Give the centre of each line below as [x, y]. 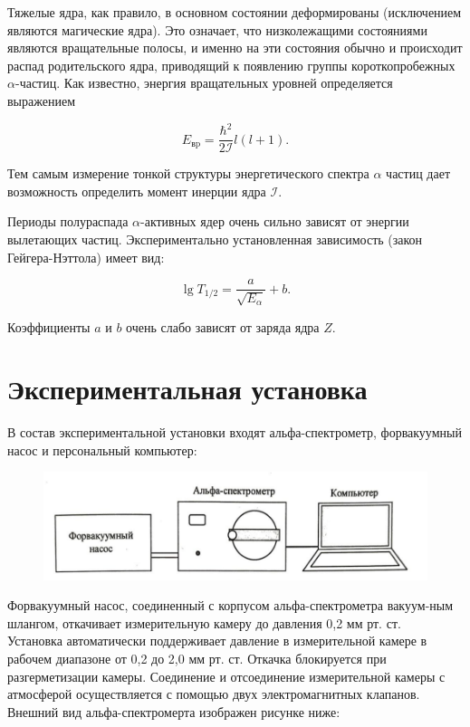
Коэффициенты [49, 326]
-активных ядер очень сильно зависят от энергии [275, 221]
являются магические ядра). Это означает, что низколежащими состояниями [217, 29]
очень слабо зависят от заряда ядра [223, 326]
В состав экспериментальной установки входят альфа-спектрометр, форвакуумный [235, 432]
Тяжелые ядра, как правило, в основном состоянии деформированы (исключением [235, 12]
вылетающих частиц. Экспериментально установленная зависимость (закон [215, 239]
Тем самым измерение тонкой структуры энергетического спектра [188, 173]
